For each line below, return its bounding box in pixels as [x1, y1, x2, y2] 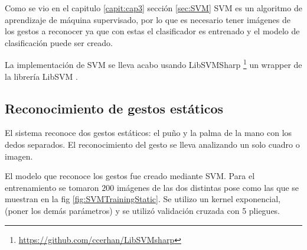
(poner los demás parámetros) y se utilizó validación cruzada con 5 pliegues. [5, 204, 280, 216]
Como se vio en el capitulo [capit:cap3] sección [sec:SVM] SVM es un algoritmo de [5, 2, 302, 14]
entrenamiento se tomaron [5, 181, 99, 193]
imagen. [5, 150, 33, 162]
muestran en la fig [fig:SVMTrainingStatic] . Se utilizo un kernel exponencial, [5, 193, 280, 205]
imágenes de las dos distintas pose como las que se [116, 181, 299, 193]
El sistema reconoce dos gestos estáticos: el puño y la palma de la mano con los [5, 126, 292, 139]
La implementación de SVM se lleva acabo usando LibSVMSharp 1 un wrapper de [5, 57, 302, 71]
